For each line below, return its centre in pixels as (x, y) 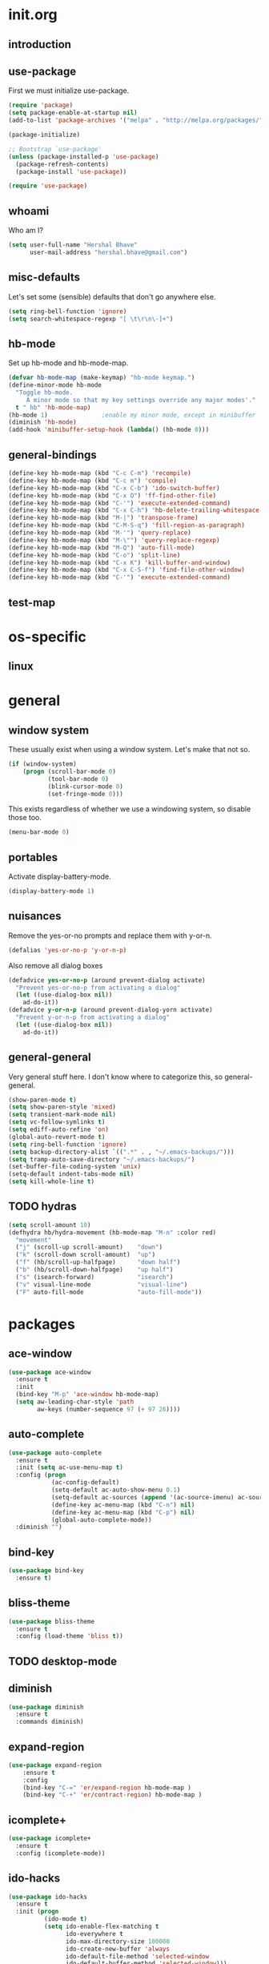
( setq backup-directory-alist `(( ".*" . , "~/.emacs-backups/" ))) (121, 1152)
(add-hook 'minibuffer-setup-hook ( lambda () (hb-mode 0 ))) (109, 430)
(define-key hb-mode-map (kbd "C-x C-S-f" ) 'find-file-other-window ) (127, 570)
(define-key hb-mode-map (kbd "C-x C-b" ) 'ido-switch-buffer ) (114, 488)
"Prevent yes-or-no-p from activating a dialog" (98, 988)
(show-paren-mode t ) (43, 1100)
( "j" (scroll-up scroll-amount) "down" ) (89, 1247)
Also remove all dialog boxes (56, 965)
